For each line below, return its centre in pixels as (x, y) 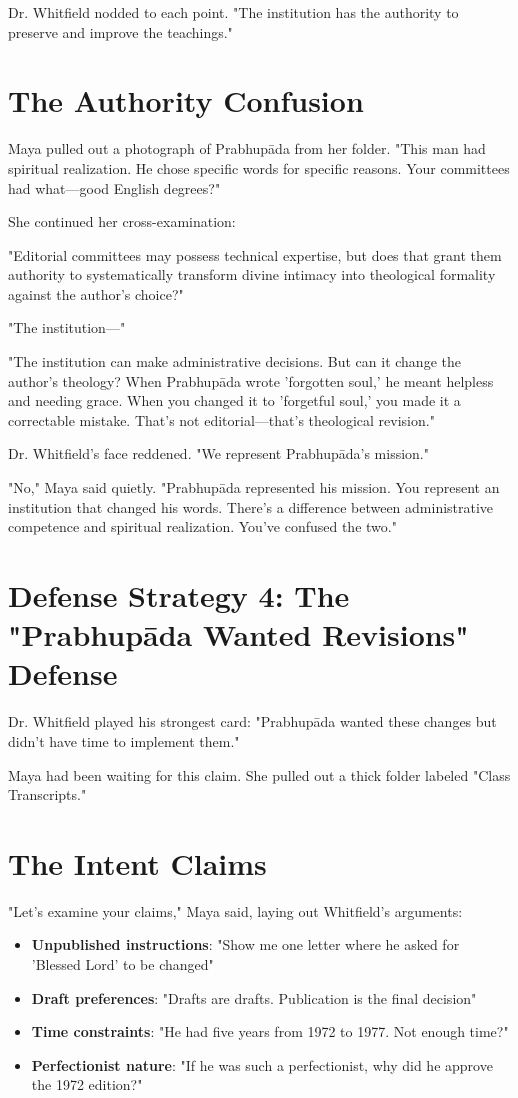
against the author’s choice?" (96, 293)
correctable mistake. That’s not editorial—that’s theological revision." (221, 419)
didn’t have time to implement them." (124, 740)
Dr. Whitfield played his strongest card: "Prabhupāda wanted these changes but (252, 721)
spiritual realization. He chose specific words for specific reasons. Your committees (259, 167)
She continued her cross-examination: (122, 221)
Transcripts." (47, 794)
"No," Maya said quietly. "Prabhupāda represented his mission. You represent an (254, 487)
